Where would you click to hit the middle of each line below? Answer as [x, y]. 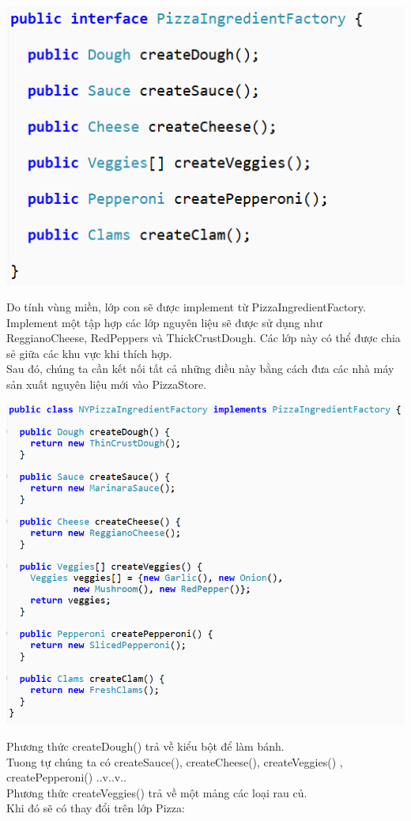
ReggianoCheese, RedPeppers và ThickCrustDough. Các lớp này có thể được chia [204, 338]
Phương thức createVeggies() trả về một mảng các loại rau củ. [157, 792]
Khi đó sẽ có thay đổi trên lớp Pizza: [96, 808]
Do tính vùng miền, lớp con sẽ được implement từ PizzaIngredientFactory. [186, 307]
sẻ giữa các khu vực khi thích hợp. [89, 353]
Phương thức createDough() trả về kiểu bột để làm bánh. [145, 746]
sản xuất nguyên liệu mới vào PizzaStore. [107, 384]
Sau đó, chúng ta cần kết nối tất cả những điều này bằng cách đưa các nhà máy [200, 369]
